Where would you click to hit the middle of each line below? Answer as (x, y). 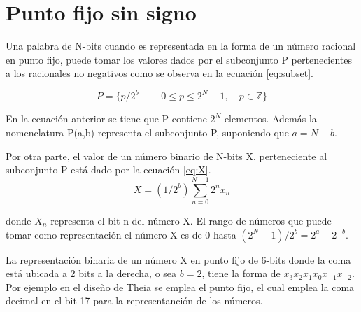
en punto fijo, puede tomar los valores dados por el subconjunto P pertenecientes (179, 59)
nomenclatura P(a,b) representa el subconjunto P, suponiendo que (147, 132)
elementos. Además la (270, 119)
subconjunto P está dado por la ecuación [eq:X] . (108, 170)
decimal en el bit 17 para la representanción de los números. (134, 300)
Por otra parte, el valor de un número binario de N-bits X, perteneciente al (167, 156)
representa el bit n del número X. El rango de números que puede (191, 220)
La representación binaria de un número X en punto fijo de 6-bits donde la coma (178, 259)
